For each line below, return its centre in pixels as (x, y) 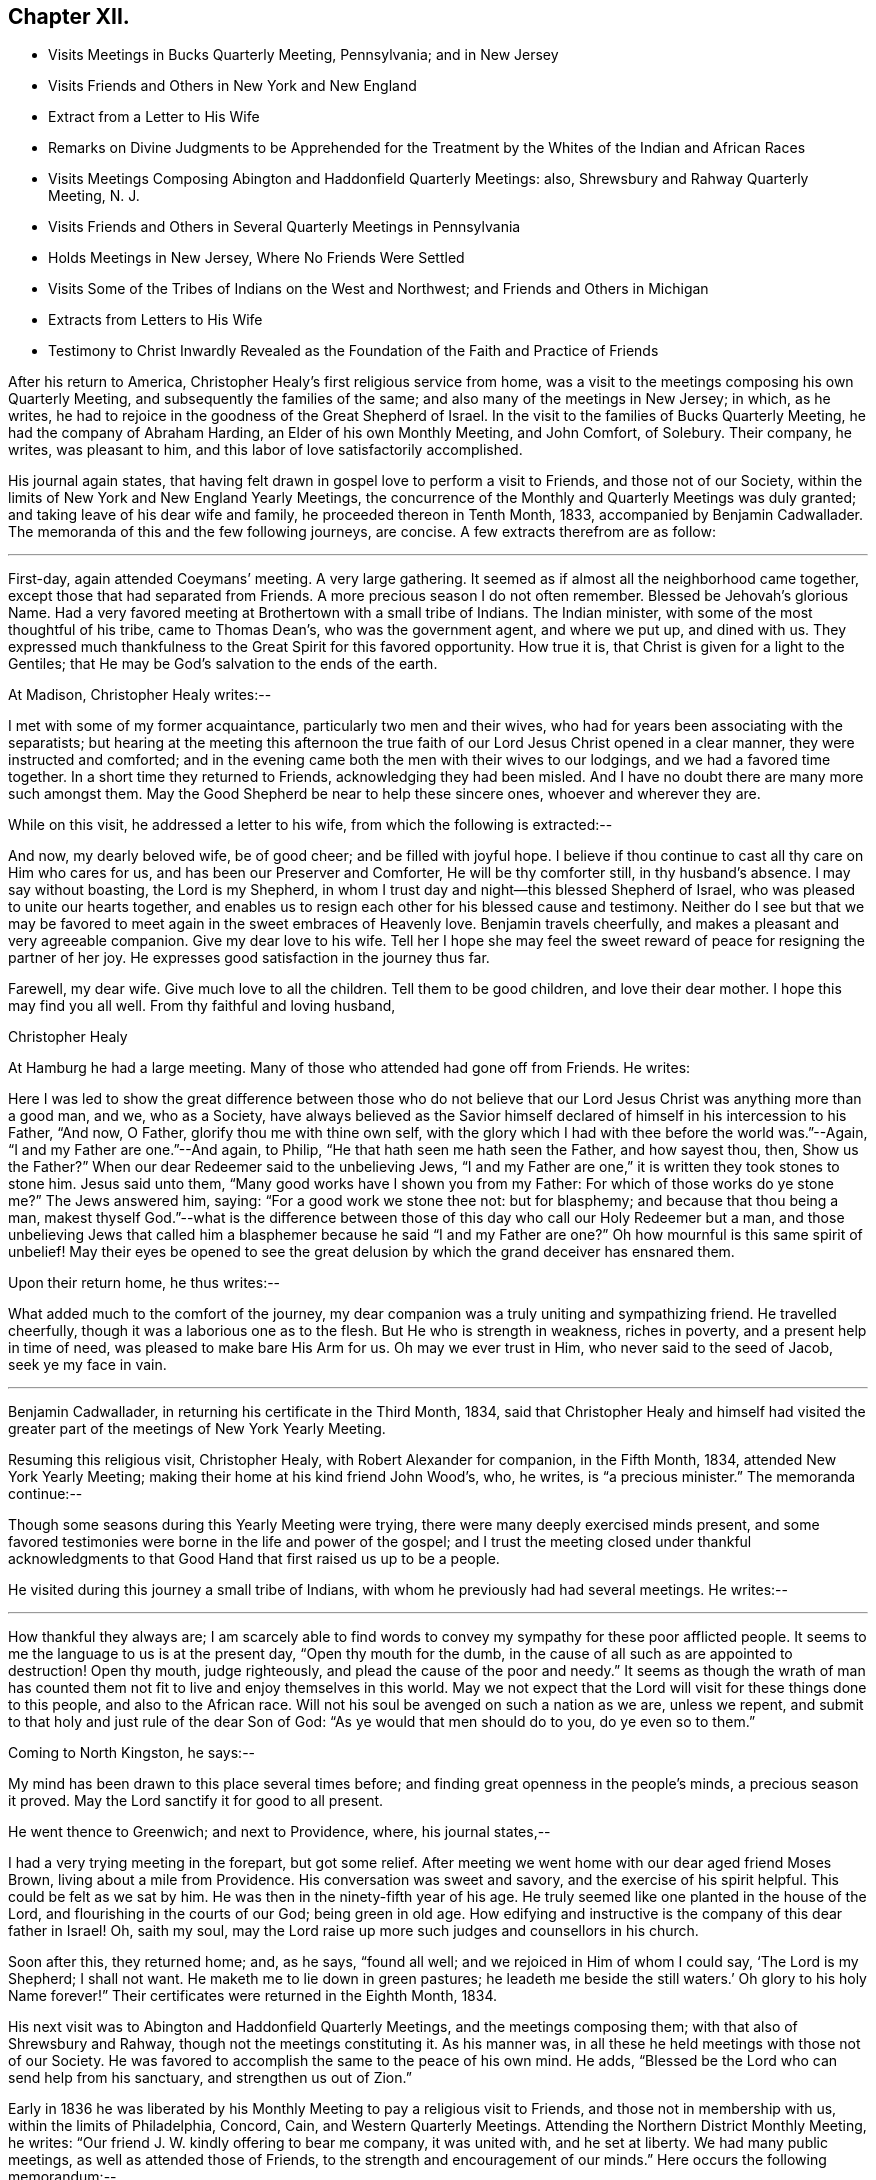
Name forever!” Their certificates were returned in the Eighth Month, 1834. (252, 1996)
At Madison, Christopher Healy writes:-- (140, 695)
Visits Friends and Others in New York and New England (232, 86)
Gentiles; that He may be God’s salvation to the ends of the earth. (223, 664)
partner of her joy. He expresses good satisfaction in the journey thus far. (249, 958)
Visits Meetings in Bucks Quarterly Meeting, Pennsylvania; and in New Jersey (303, 55)
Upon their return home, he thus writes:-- (144, 1283)
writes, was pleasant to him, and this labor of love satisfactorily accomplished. (265, 450)
